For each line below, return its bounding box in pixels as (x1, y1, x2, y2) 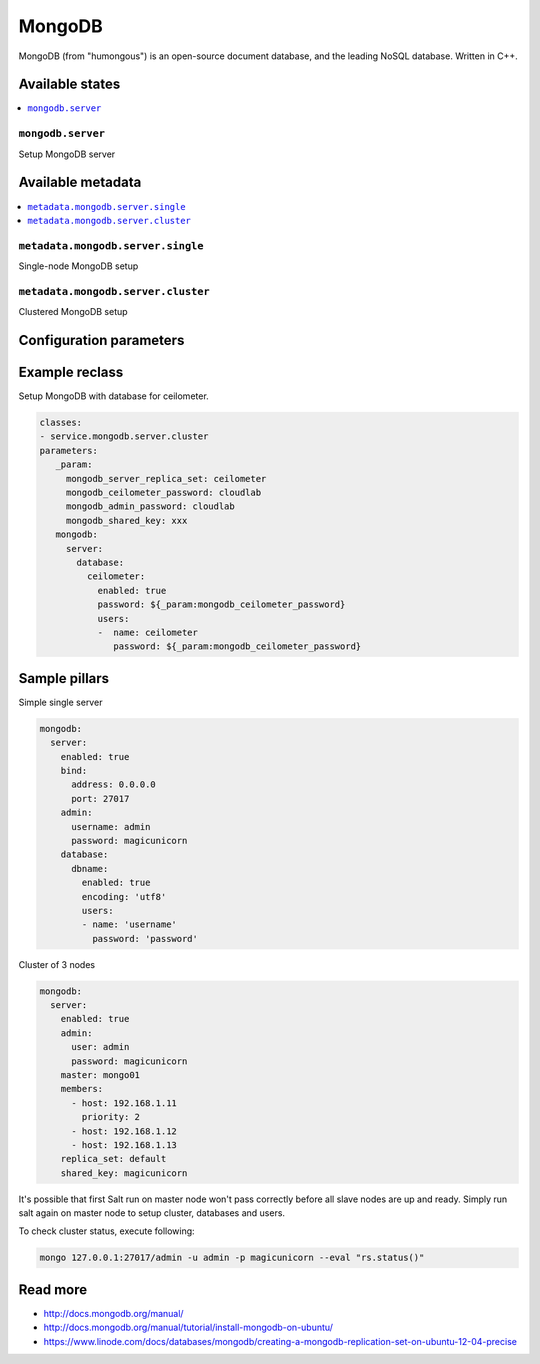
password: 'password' (91, 933, 199, 944)
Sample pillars (18, 670, 110, 687)
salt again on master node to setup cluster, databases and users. (18, 1207, 285, 1219)
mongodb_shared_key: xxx (65, 515, 188, 526)
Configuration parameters (18, 331, 185, 349)
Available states (18, 76, 121, 93)
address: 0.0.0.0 (71, 779, 157, 790)
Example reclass (18, 364, 124, 380)
